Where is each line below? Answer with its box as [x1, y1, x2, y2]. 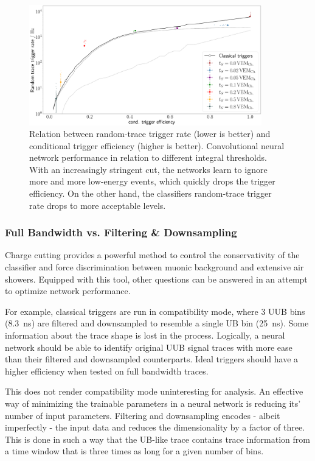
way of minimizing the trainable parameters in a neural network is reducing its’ [5, 397, 301, 409]
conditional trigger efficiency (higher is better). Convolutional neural [29, 139, 285, 152]
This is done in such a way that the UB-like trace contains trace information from [5, 432, 310, 445]
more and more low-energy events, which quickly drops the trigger [29, 175, 275, 188]
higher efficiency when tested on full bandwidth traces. [5, 364, 209, 377]
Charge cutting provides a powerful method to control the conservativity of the [5, 248, 300, 261]
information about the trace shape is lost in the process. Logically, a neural [5, 329, 285, 342]
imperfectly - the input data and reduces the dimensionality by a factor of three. [5, 421, 305, 434]
